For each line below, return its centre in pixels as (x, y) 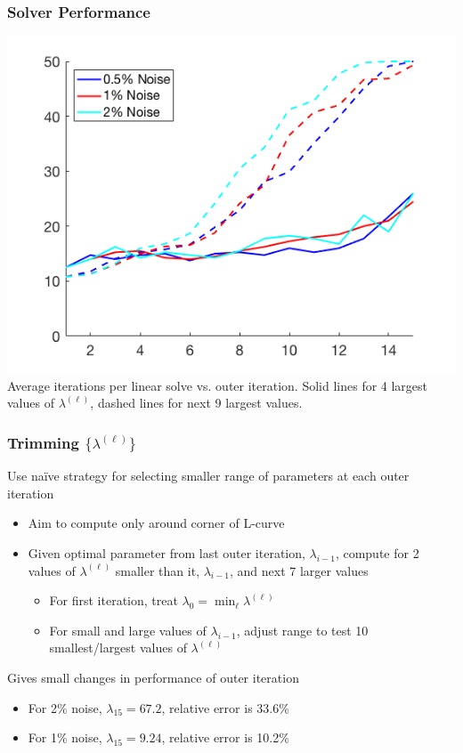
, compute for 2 (377, 553)
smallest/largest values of (118, 648)
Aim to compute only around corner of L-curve (156, 523)
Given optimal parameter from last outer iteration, (167, 553)
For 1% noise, (65, 737)
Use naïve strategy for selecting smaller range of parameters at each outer (208, 476)
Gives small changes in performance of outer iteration (153, 677)
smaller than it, (158, 570)
